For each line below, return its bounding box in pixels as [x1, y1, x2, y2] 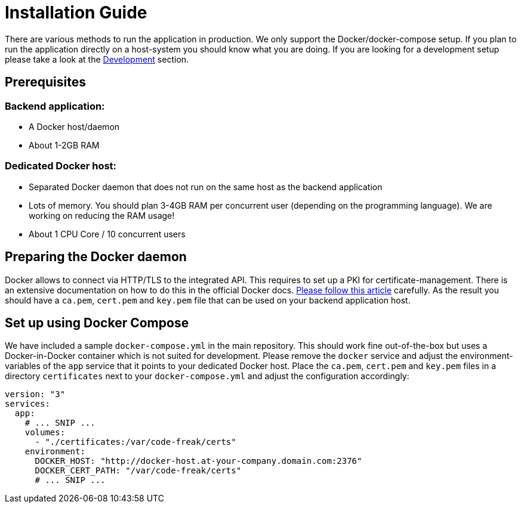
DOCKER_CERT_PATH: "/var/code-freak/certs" [35, 466, 242, 476]
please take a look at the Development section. [5, 54, 189, 64]
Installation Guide [5, 2, 147, 23]
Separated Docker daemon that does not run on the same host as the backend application [29, 181, 383, 192]
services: [5, 399, 50, 409]
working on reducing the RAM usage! [29, 210, 175, 221]
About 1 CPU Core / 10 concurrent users [29, 228, 186, 239]
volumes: [24, 428, 66, 438]
